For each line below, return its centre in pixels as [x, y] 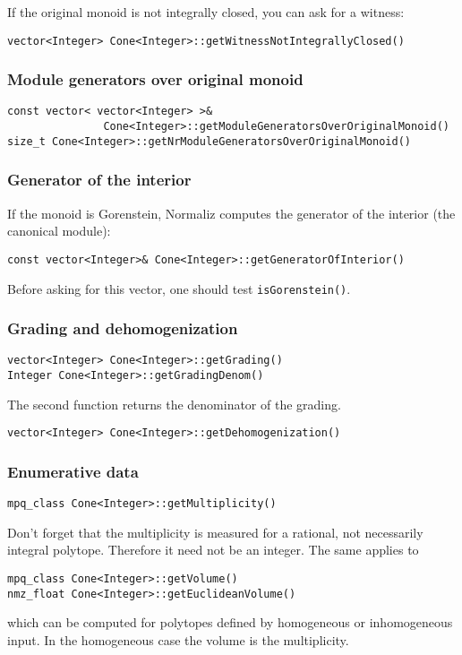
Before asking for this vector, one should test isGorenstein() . [179, 288]
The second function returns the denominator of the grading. [174, 404]
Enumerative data [73, 471]
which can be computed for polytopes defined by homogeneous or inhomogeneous [230, 622]
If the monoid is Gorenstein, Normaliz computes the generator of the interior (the [231, 213]
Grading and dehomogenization [123, 328]
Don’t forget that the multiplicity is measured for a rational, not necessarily [215, 532]
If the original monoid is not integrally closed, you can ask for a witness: [206, 12]
